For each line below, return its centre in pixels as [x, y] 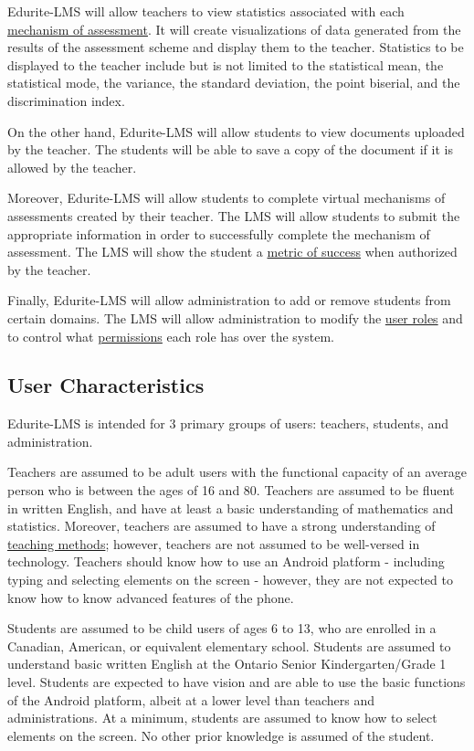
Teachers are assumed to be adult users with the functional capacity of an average [237, 472]
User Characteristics [106, 385]
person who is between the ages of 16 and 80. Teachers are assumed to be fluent [231, 490]
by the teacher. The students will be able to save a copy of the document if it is [230, 149]
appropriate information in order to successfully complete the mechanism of [219, 233]
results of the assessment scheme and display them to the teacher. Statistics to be [236, 47]
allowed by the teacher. [72, 167]
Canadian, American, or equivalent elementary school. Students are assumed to [229, 645]
